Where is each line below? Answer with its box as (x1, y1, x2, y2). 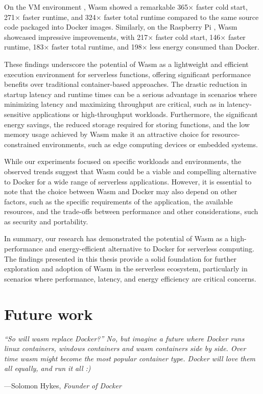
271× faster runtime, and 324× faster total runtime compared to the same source (4, 11, 259, 22)
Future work (4, 303, 93, 324)
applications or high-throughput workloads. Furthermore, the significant (33, 108, 258, 119)
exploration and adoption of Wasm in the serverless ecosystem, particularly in (4, 263, 248, 274)
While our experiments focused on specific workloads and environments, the (4, 156, 242, 167)
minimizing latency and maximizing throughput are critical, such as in (4, 99, 225, 109)
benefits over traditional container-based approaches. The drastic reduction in (4, 79, 247, 89)
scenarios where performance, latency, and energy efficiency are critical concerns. (4, 273, 256, 284)
